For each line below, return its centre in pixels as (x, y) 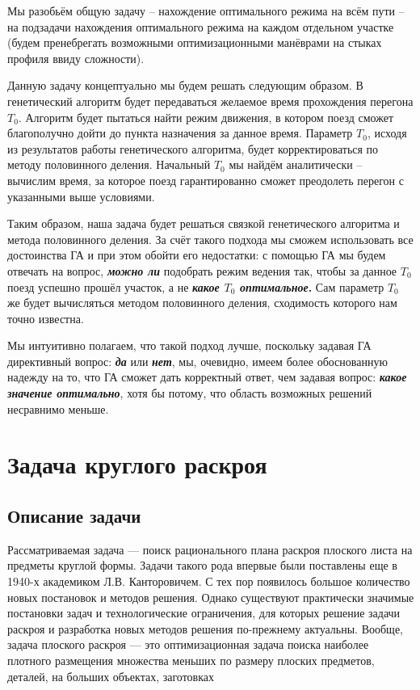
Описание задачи (74, 516)
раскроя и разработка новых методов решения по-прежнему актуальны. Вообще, (206, 628)
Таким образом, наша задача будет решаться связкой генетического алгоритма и (204, 223)
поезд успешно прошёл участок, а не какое (113, 286)
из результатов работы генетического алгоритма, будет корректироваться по (193, 148)
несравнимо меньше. (58, 408)
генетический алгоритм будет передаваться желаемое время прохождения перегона (210, 101)
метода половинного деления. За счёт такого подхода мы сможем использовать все (210, 239)
